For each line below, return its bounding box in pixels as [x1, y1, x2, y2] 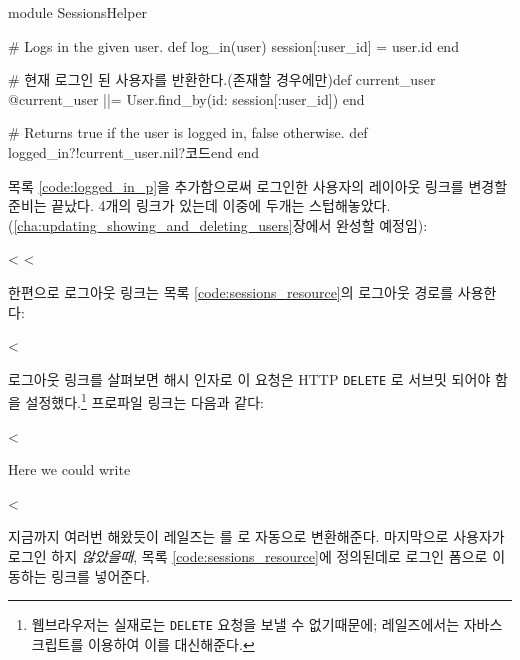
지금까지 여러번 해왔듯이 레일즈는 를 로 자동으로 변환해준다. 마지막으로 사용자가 [8, 526, 505, 547]
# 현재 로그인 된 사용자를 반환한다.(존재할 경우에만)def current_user [8, 69, 436, 90]
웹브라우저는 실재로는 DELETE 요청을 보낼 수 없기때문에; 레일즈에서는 [31, 614, 460, 635]
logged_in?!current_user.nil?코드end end [8, 141, 260, 162]
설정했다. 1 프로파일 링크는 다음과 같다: [25, 389, 264, 413]
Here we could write [8, 459, 131, 480]
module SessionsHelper [8, 2, 148, 22]
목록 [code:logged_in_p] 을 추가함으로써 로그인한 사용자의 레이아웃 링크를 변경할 [8, 175, 508, 196]
